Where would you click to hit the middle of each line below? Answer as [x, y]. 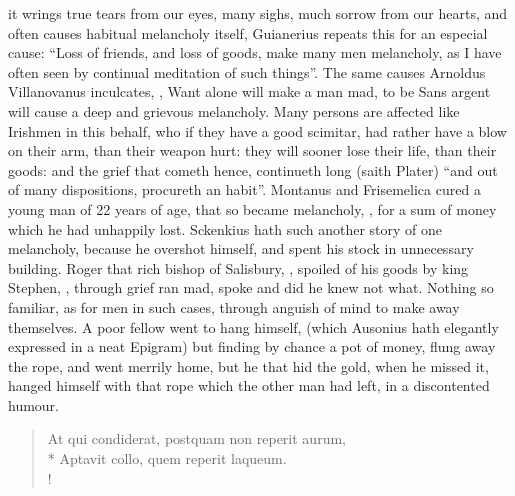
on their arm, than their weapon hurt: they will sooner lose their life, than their [252, 150]
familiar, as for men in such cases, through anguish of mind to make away [234, 306]
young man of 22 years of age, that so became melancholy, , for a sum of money [252, 208]
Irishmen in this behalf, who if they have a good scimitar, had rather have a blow [257, 130]
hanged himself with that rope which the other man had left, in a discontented [249, 385]
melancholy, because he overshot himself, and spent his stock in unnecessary [241, 248]
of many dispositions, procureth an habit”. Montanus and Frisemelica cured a [244, 189]
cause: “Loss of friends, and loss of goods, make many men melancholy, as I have [255, 52]
